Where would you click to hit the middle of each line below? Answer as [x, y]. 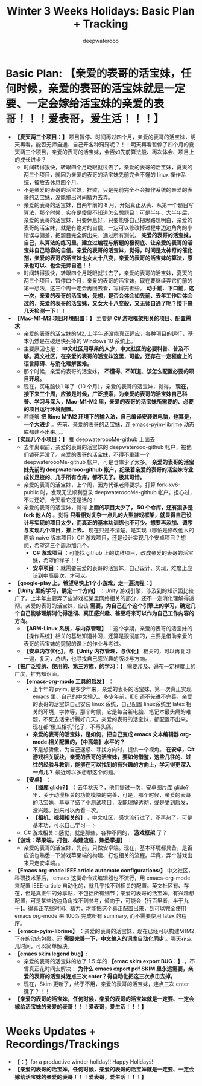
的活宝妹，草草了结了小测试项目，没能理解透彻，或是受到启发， [112, 802]
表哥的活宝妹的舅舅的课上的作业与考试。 [74, 643]
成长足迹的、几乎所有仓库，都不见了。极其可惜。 [84, 477]
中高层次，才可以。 [67, 575]
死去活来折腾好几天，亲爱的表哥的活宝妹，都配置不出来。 [120, 719]
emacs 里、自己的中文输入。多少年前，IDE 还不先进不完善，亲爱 [112, 696]
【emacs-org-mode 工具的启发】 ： [68, 681]
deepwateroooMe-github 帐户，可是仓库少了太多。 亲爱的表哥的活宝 [109, 462]
